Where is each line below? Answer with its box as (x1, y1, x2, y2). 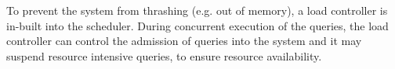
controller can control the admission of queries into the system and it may (6, 33, 362, 49)
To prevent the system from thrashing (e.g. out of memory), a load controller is (6, 2, 388, 18)
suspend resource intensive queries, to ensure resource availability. (6, 47, 322, 64)
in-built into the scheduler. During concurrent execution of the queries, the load (6, 17, 389, 33)
